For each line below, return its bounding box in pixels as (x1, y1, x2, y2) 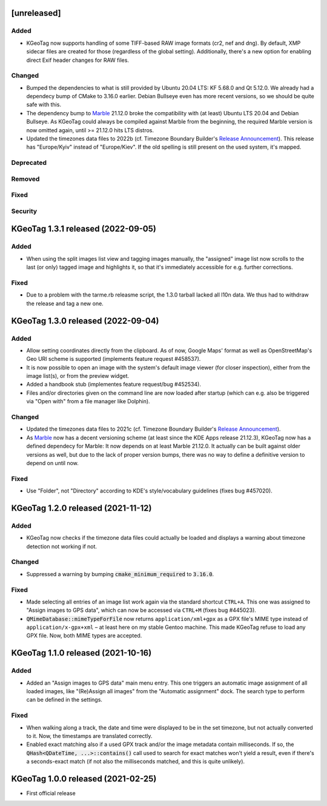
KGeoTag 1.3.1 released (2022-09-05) (11, 224, 157, 234)
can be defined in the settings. (26, 696, 103, 704)
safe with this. (26, 101, 62, 109)
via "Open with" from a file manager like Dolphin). (26, 398, 151, 405)
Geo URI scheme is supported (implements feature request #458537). (26, 355, 201, 363)
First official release (26, 790, 76, 797)
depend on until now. (26, 459, 79, 466)
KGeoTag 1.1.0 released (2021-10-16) (11, 648, 152, 658)
